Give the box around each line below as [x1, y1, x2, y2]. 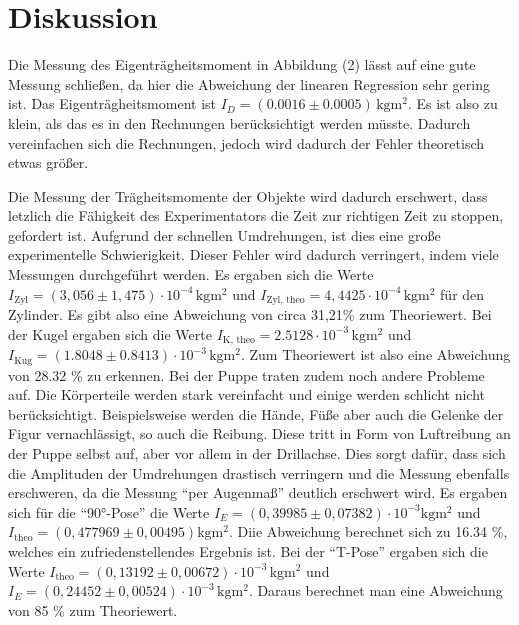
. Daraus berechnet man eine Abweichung [248, 580, 503, 601]
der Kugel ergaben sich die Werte [8, 323, 212, 344]
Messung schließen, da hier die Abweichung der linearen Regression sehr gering [8, 73, 490, 94]
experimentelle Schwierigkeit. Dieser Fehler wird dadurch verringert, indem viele [8, 244, 499, 265]
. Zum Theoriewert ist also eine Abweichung [240, 344, 511, 365]
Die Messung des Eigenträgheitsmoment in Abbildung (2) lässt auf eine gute [8, 54, 476, 75]
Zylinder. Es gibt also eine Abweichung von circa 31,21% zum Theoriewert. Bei [8, 304, 492, 325]
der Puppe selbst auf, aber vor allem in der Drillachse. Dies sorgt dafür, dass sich [8, 442, 506, 463]
